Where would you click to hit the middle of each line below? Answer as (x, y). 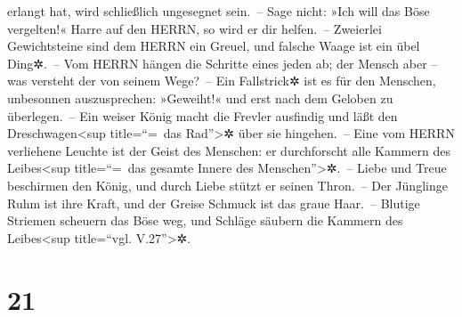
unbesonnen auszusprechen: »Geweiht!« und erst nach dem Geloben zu (200, 98)
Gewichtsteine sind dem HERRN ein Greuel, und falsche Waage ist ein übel (214, 46)
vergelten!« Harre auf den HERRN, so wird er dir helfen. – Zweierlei (195, 28)
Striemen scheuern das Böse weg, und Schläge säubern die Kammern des (205, 220)
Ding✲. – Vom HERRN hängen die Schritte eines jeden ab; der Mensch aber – (223, 63)
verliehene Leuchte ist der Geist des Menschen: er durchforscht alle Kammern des (229, 150)
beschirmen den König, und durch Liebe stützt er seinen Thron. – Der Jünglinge (227, 185)
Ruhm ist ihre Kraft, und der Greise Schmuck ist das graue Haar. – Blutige (214, 203)
